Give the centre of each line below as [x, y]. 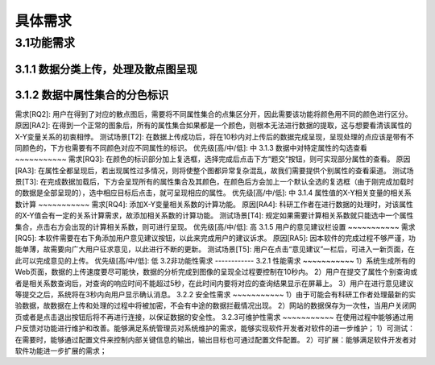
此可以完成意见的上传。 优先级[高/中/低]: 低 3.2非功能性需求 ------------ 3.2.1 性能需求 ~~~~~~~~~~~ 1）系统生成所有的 [215, 260]
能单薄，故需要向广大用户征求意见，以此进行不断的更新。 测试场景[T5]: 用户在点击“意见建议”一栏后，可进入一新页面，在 [215, 249]
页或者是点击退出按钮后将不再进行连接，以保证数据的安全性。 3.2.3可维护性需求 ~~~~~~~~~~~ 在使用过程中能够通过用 [214, 317]
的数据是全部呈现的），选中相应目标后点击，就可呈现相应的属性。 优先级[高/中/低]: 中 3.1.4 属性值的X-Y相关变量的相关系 [213, 193]
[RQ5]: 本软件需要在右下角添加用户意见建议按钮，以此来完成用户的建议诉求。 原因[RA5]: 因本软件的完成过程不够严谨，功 [215, 238]
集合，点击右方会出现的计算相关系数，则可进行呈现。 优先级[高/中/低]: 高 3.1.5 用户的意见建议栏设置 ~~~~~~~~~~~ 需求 [215, 226]
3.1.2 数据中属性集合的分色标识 [92, 95]
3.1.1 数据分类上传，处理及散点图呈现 [106, 69]
